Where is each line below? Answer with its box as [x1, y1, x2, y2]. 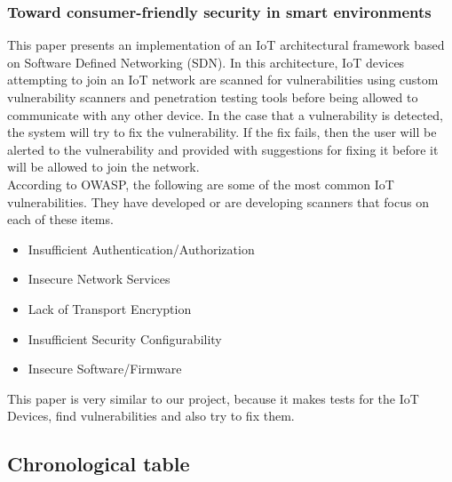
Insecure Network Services [28, 269, 170, 288]
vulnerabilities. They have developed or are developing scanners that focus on [7, 192, 429, 211]
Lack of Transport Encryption [28, 299, 192, 317]
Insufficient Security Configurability [28, 329, 222, 348]
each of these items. [7, 210, 114, 229]
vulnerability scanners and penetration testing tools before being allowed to [7, 88, 418, 106]
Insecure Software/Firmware [28, 359, 182, 378]
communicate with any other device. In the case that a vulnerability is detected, [7, 105, 443, 124]
